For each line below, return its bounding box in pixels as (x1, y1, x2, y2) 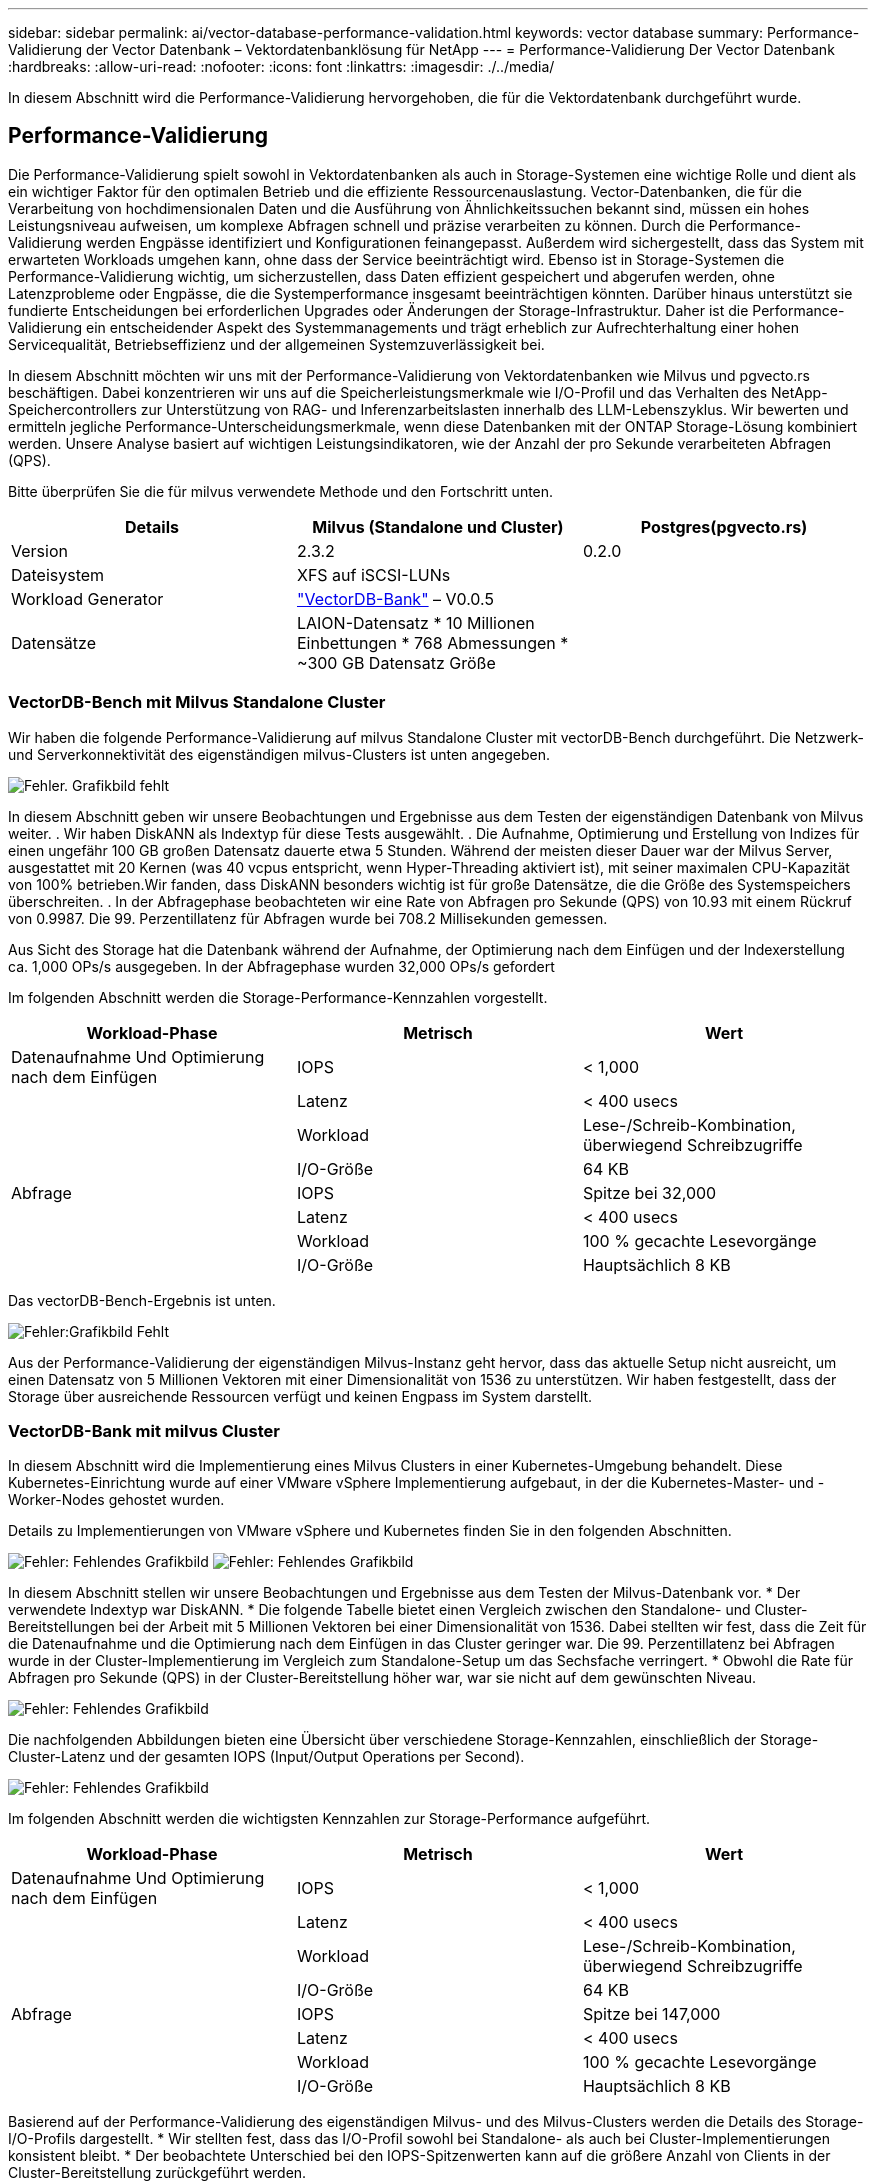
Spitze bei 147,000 (582, 2004, 721, 2025)
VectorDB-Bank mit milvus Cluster (8, 1420, 280, 1441)
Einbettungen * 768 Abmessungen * (296, 632, 569, 653)
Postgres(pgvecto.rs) (640, 516, 808, 537)
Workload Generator (11, 588, 164, 609)
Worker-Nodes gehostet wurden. (8, 1491, 225, 1509)
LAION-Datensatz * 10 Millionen (296, 612, 535, 633)
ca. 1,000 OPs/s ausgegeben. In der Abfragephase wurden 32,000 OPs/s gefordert (8, 957, 555, 975)
